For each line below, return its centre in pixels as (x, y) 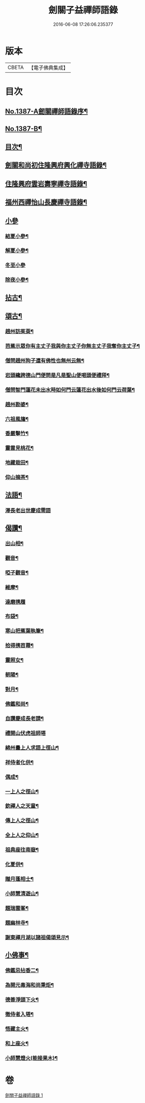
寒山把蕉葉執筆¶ (24, 631)
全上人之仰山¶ (22, 835)
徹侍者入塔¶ (19, 1014)
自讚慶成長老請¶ (24, 718)
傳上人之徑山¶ (22, 820)
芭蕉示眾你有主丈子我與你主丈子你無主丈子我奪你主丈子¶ (72, 346)
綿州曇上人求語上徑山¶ (32, 748)
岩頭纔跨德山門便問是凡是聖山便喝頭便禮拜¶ (57, 375)
